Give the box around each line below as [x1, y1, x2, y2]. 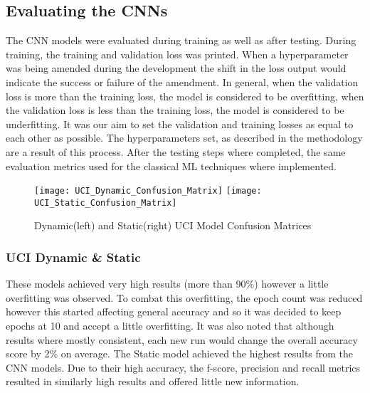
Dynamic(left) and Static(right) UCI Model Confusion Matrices [34, 218, 312, 233]
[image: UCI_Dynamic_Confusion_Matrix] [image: [34, 186, 262, 197]
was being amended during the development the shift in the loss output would [6, 61, 347, 75]
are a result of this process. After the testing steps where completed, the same [6, 144, 346, 159]
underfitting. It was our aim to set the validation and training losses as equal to [6, 116, 354, 131]
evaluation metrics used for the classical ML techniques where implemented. [6, 158, 337, 173]
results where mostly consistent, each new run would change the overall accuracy [6, 332, 358, 347]
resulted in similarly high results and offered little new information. [6, 374, 300, 389]
